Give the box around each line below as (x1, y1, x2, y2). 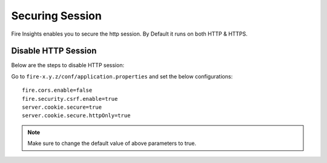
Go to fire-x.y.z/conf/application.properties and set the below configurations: (11, 72, 233, 80)
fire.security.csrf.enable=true (22, 95, 118, 102)
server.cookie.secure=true (22, 104, 102, 111)
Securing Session (11, 9, 102, 22)
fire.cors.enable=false (22, 87, 93, 94)
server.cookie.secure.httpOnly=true (22, 112, 131, 119)
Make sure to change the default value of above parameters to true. (27, 139, 197, 147)
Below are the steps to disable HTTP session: (11, 62, 124, 69)
